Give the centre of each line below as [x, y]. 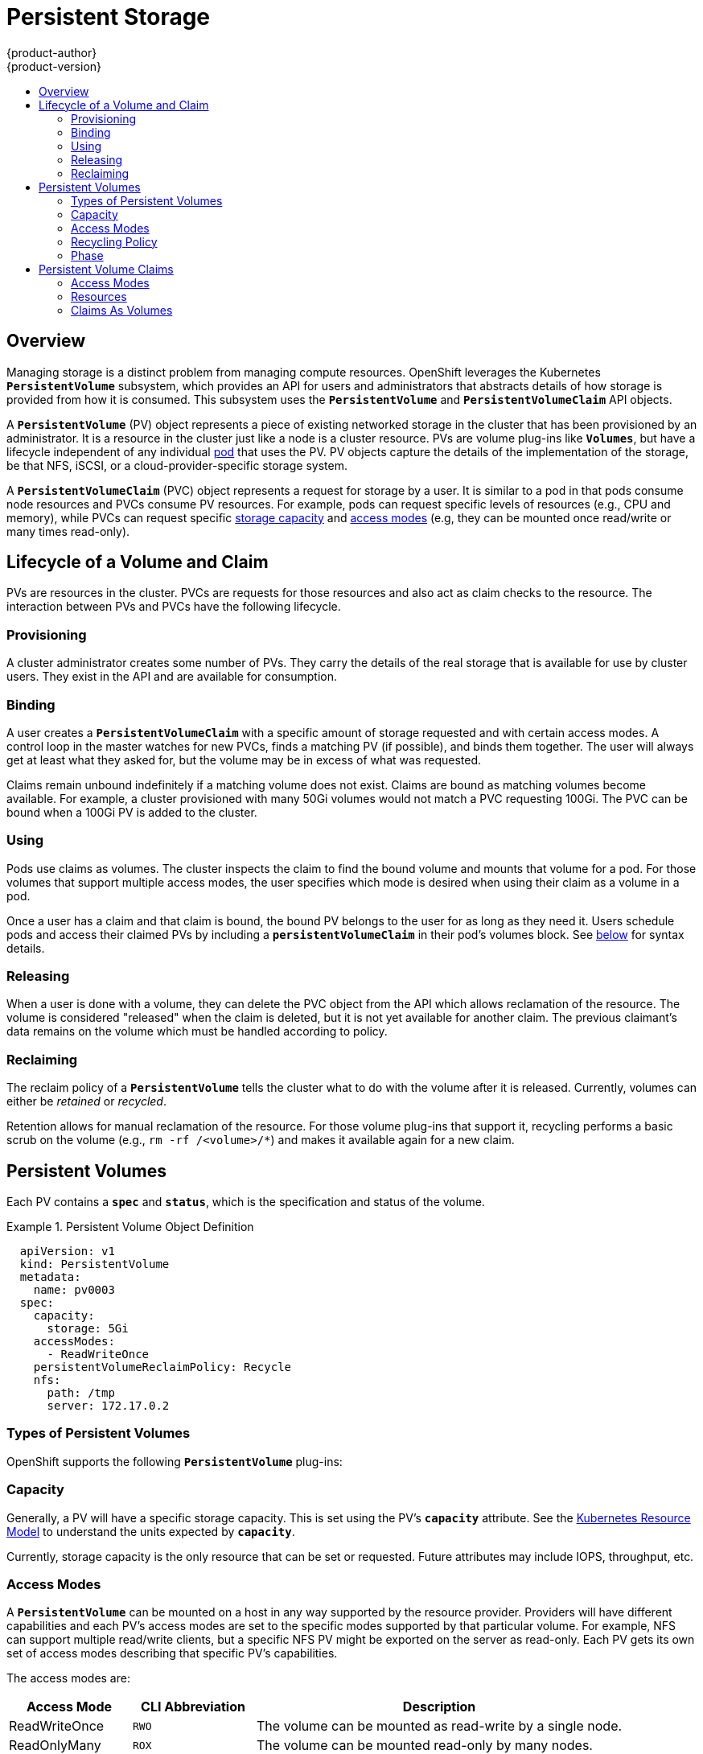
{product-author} [52, 52]
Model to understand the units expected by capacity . [151, 1531]
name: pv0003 [74, 1290]
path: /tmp [81, 1393]
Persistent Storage [109, 17]
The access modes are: [68, 1678]
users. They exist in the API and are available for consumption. [172, 677]
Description [439, 1707]
